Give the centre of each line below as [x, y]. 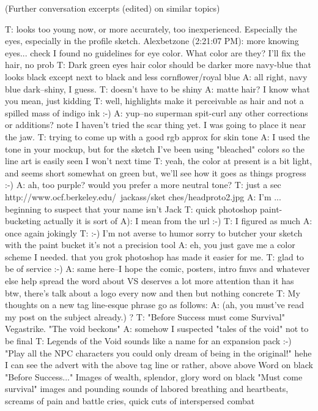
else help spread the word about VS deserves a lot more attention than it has [150, 281]
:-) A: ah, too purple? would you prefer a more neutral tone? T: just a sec [143, 185]
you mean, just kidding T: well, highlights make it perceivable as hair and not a [154, 101]
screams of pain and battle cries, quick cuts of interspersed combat [130, 401]
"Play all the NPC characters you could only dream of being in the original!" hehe [158, 353]
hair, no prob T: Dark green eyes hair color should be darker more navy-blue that [158, 65]
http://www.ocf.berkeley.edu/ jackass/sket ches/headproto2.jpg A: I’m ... [143, 196]
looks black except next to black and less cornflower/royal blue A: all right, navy [156, 76]
